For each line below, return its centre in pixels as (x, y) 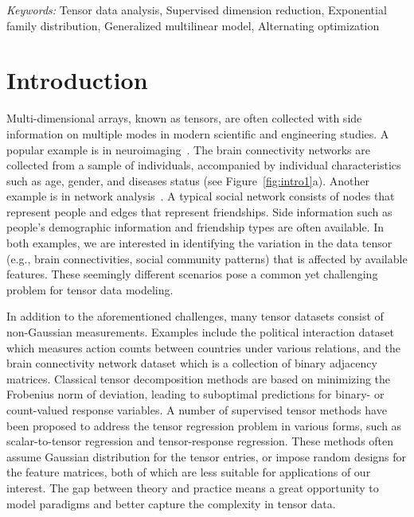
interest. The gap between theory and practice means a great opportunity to (193, 487)
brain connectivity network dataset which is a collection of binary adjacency (192, 363)
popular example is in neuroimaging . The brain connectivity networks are (188, 149)
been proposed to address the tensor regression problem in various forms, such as (204, 425)
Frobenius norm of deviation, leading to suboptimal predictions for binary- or (195, 394)
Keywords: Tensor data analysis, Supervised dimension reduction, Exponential (197, 10)
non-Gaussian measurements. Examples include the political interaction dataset (200, 332)
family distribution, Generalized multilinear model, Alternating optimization (193, 25)
